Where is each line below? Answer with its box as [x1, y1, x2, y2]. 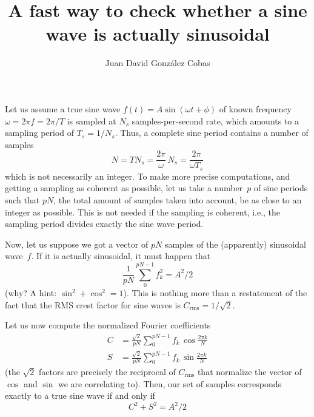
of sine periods [253, 181, 308, 194]
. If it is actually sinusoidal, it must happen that [31, 249, 211, 262]
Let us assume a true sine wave [5, 102, 121, 115]
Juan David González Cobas [105, 56, 210, 69]
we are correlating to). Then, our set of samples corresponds [58, 377, 282, 390]
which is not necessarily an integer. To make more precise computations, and [5, 169, 290, 182]
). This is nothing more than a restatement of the [123, 286, 307, 299]
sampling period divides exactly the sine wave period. [5, 217, 204, 230]
